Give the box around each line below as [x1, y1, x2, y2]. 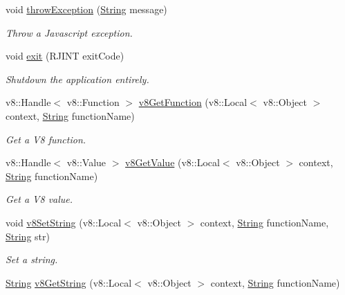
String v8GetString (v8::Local [6, 275, 132, 289]
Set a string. [6, 252, 58, 267]
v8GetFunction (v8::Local [138, 95, 248, 109]
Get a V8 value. [6, 192, 73, 206]
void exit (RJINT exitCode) [6, 48, 124, 63]
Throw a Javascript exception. [6, 25, 133, 39]
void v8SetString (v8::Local [6, 215, 122, 229]
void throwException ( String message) [6, 2, 167, 16]
